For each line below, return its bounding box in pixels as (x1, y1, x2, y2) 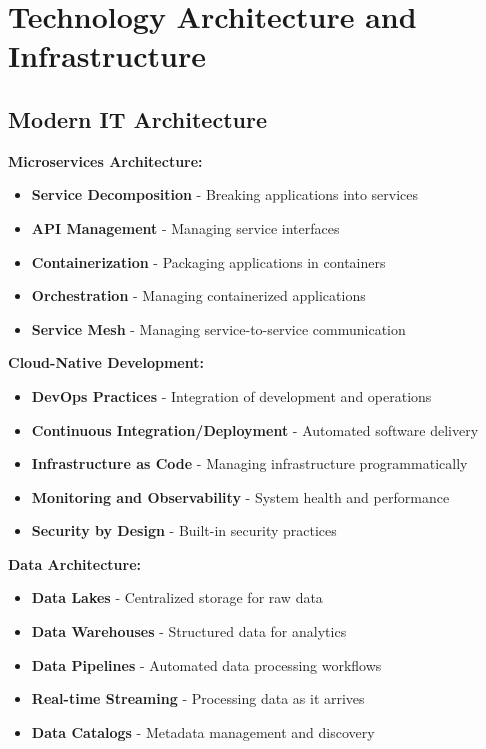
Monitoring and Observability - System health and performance (31, 486, 450, 507)
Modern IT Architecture (8, 103, 267, 134)
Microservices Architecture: (8, 150, 203, 171)
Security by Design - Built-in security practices (31, 520, 337, 541)
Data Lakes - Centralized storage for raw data (31, 587, 323, 608)
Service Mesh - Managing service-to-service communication (31, 318, 406, 339)
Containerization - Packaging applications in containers (31, 251, 386, 272)
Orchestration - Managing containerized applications (31, 285, 366, 306)
